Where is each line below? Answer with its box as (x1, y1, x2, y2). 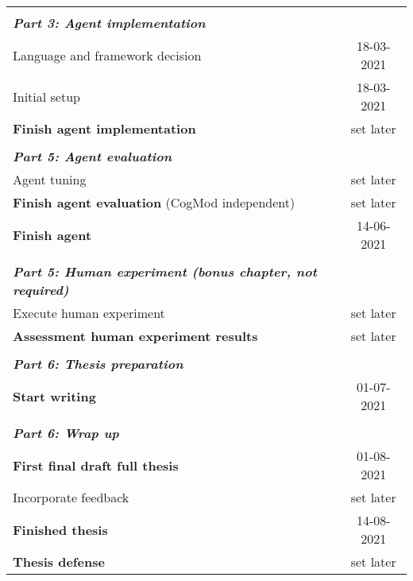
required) (13, 281, 69, 299)
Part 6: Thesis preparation (13, 354, 183, 373)
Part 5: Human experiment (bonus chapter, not (13, 262, 317, 281)
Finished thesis (13, 520, 108, 539)
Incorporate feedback (13, 488, 129, 506)
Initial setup (13, 87, 80, 106)
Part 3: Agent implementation (13, 14, 206, 32)
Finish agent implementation (13, 119, 196, 138)
